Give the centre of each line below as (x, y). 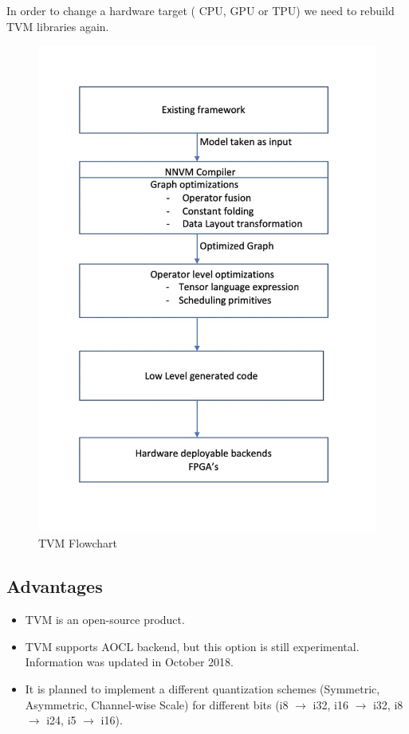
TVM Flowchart (78, 543)
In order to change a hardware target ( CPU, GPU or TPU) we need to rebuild (201, 10)
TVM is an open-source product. (105, 620)
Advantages (55, 586)
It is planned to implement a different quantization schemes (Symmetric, (203, 689)
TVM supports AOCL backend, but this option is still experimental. (192, 646)
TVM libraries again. (58, 26)
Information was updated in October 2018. (129, 662)
